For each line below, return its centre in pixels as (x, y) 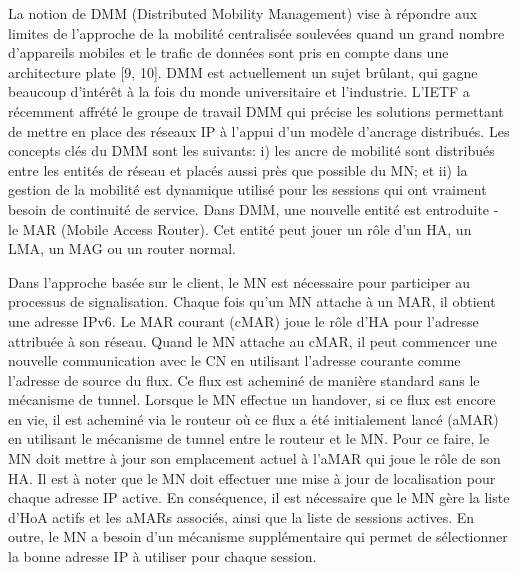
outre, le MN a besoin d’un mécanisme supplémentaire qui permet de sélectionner (258, 536)
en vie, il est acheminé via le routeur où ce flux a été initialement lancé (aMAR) (253, 418)
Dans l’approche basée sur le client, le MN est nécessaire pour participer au (239, 281)
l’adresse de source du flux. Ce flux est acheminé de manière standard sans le (244, 379)
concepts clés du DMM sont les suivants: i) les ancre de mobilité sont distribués (251, 150)
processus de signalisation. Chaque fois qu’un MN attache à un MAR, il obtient (252, 301)
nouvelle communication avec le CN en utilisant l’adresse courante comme (234, 360)
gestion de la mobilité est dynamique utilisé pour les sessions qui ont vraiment (247, 189)
